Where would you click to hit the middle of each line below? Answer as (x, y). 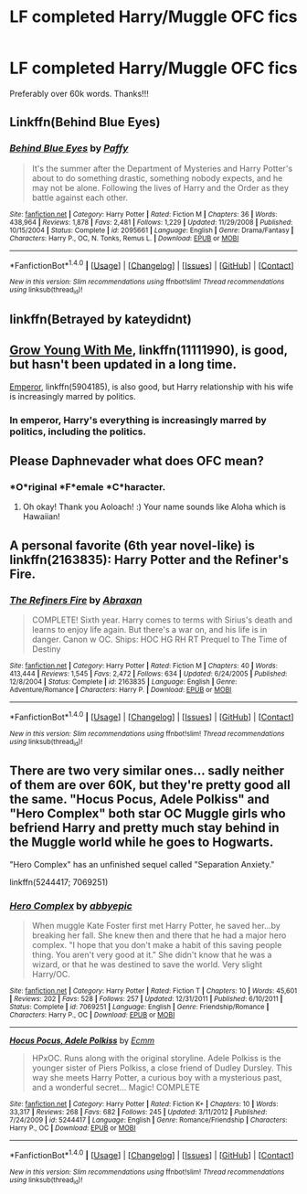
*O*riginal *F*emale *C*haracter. (88, 487)
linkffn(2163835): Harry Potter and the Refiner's (149, 560)
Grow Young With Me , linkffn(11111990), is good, (148, 351)
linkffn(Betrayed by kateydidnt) (101, 319)
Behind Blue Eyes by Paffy (69, 148)
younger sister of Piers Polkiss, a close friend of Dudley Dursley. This (162, 1068)
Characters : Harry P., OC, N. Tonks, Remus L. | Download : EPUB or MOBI (124, 238)
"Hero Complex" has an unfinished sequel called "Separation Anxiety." (142, 864)
